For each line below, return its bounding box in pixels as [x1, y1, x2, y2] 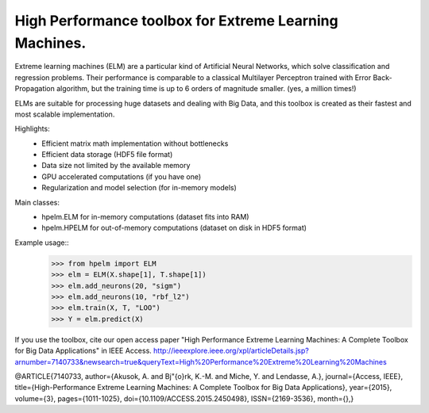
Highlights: [14, 124, 51, 134]
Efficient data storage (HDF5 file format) [41, 150, 173, 159]
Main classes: [14, 197, 60, 207]
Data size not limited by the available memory [41, 161, 191, 170]
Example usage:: [14, 238, 69, 247]
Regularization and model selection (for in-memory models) [41, 183, 238, 193]
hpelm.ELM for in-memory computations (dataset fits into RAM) [41, 212, 249, 222]
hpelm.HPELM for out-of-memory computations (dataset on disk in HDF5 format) [41, 223, 307, 233]
